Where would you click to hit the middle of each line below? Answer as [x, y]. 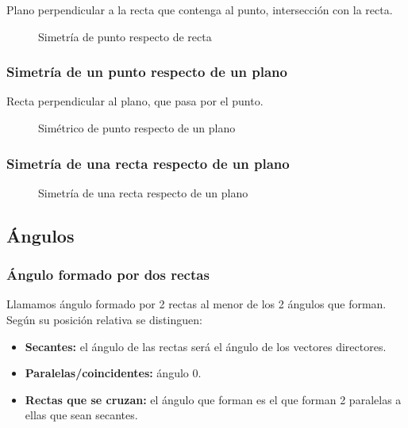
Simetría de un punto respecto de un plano [147, 72]
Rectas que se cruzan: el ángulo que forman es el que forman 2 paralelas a [213, 399]
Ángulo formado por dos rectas [108, 275]
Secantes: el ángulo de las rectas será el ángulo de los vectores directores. [206, 346]
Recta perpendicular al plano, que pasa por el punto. [135, 101]
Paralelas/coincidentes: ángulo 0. [113, 373]
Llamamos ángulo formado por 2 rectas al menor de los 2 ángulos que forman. [196, 304]
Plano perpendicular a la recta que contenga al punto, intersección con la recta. [200, 10]
